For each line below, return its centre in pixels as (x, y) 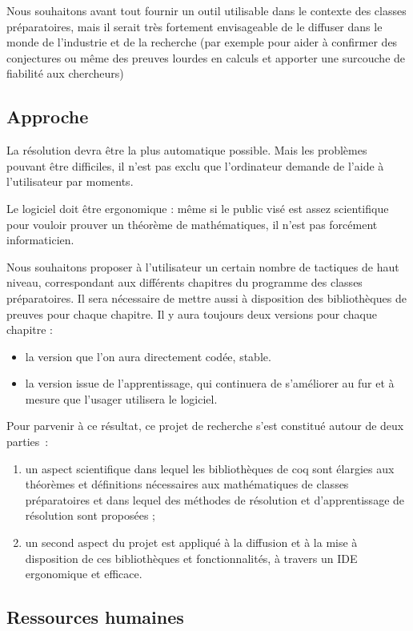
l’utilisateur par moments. (70, 181)
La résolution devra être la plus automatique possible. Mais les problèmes (187, 150)
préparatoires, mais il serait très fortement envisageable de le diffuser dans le (194, 26)
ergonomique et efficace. (84, 574)
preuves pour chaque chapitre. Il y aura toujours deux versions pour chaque (192, 313)
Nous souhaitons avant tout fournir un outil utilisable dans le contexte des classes (206, 10)
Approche (48, 117)
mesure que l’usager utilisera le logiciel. (121, 398)
